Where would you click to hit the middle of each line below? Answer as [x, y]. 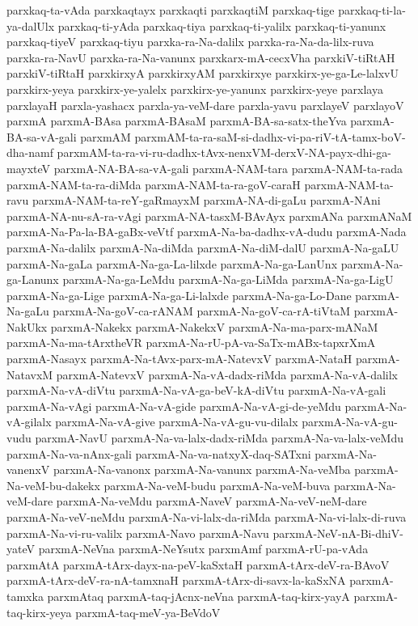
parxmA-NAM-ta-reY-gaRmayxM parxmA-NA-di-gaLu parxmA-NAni [206, 200]
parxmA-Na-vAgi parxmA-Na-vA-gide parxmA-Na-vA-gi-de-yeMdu [174, 406]
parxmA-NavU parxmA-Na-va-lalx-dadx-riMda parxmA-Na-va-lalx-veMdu [219, 438]
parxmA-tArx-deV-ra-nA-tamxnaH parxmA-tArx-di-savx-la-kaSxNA [176, 580]
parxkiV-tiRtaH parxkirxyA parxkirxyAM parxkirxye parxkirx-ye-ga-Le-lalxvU [203, 73]
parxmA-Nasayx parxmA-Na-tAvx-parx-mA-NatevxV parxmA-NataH [179, 359]
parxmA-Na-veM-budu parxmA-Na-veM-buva [217, 485]
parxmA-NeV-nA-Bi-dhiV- [338, 533]
